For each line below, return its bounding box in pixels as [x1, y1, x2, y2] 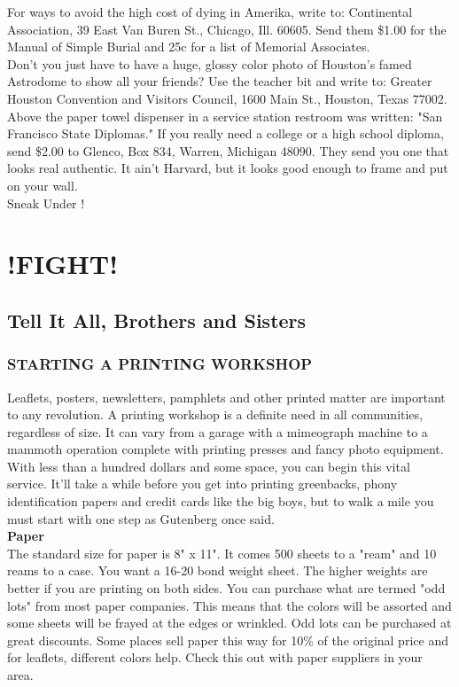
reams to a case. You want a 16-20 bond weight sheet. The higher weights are [7, 561, 428, 580]
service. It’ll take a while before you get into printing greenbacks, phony [7, 474, 398, 493]
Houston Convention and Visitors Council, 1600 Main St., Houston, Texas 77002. [7, 89, 447, 107]
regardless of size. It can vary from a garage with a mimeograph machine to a [7, 422, 428, 441]
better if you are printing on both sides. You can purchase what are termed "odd [7, 579, 446, 597]
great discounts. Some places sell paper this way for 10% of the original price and [7, 630, 448, 649]
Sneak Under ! [7, 193, 85, 212]
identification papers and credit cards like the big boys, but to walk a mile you [7, 492, 434, 511]
